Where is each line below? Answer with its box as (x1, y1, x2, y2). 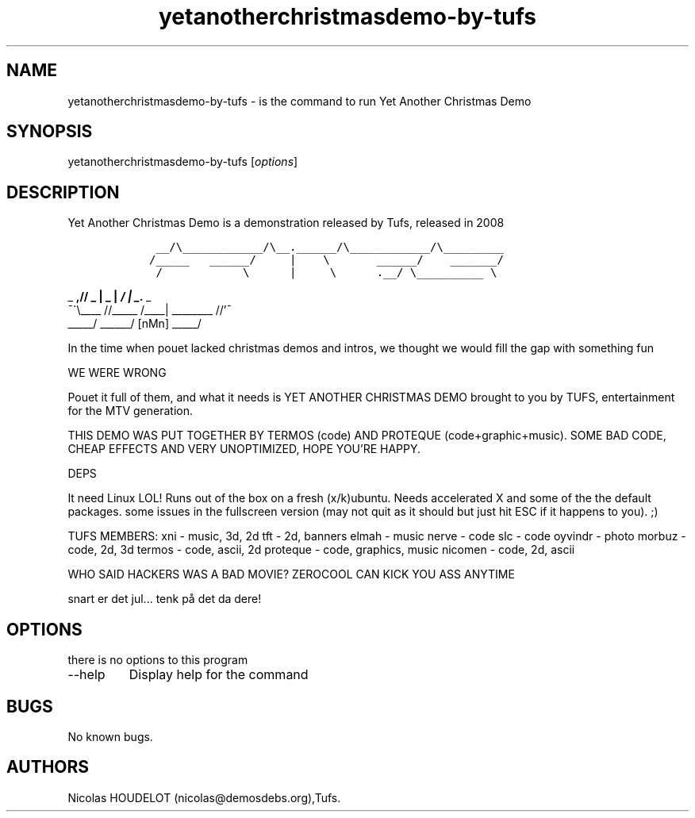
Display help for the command (129, 666, 309, 683)
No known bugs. (67, 729, 153, 743)
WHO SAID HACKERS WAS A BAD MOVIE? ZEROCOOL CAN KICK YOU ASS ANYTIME (67, 567, 515, 582)
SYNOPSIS (6, 121, 93, 142)
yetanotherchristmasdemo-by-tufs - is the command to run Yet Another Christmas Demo (67, 94, 532, 108)
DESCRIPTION (6, 182, 120, 202)
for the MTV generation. (67, 404, 193, 418)
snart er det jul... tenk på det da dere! (67, 592, 262, 606)
